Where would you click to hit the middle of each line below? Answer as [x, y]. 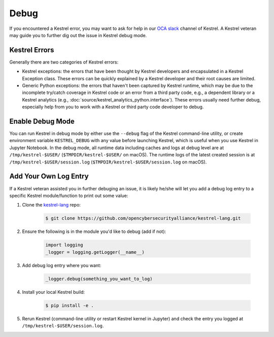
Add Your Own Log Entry [49, 176]
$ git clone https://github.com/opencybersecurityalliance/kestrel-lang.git [143, 218]
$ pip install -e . [70, 305]
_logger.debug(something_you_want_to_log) [99, 279]
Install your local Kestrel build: [53, 292]
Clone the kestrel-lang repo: [52, 205]
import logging [64, 245]
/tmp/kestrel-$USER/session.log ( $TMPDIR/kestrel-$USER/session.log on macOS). [108, 162]
